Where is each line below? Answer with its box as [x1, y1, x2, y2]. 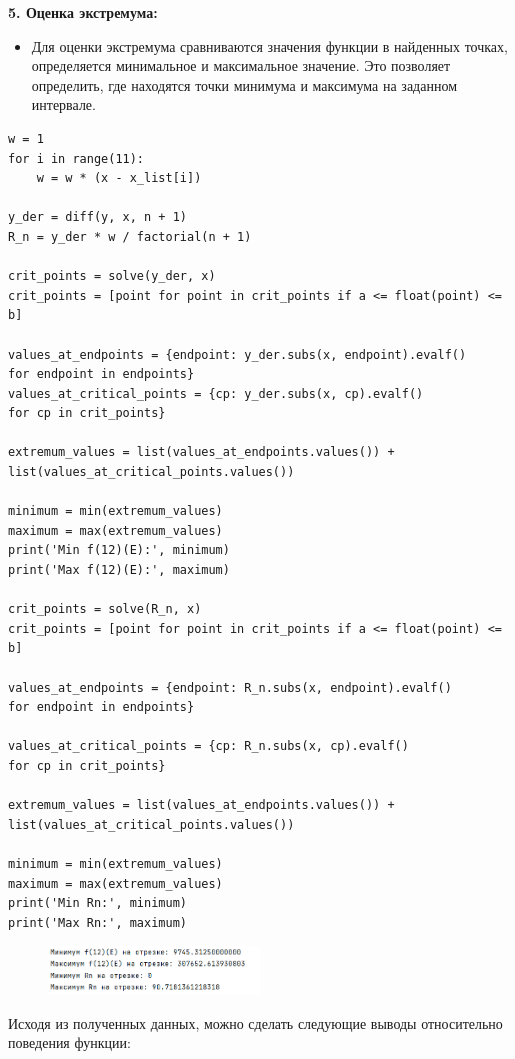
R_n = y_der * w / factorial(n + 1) [8, 229, 252, 244]
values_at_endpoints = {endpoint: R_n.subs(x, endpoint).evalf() [8, 680, 452, 695]
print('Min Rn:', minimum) [8, 896, 187, 911]
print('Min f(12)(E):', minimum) [8, 543, 230, 558]
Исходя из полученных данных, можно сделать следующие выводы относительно [8, 1012, 503, 1033]
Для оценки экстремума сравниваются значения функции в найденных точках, [31, 35, 508, 56]
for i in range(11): [8, 151, 145, 166]
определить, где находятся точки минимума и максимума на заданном [31, 74, 458, 95]
